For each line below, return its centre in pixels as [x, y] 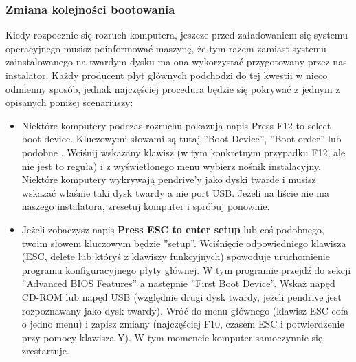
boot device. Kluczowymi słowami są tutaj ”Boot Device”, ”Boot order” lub [181, 139]
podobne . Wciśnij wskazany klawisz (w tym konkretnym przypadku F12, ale [183, 152]
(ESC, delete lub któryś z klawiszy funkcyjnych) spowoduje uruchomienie [176, 256]
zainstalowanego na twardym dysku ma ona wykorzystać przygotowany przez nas [176, 62]
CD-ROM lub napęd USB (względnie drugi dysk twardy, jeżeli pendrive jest [181, 296]
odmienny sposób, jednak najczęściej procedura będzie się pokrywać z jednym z [173, 88]
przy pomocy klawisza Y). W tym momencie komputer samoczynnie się [172, 337]
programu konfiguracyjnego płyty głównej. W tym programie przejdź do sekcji [186, 269]
